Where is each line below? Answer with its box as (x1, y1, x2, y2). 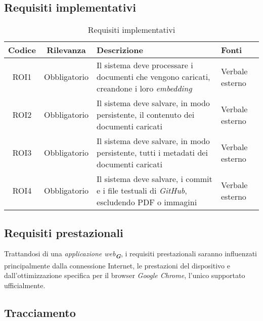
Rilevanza (47, 44, 86, 56)
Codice (8, 44, 36, 56)
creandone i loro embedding (97, 82, 192, 95)
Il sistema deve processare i (97, 59, 193, 71)
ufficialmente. (4, 280, 46, 290)
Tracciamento (4, 304, 76, 320)
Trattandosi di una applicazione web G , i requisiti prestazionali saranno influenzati (4, 248, 257, 261)
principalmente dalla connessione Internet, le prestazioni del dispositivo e (4, 260, 230, 270)
